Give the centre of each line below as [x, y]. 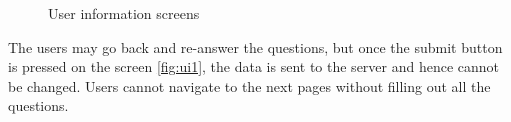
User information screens [124, 13]
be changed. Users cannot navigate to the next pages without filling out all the [249, 85]
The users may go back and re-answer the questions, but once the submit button [255, 46]
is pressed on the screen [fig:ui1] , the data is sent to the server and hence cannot [254, 66]
